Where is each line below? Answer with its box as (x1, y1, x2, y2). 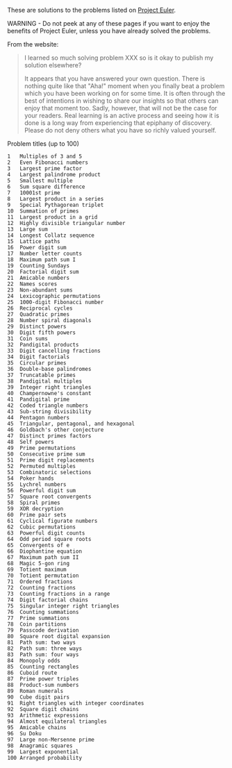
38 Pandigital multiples (7, 378, 82, 385)
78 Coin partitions (7, 621, 67, 628)
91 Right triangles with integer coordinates (7, 700, 144, 707)
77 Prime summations (7, 615, 70, 621)
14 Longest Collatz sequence (7, 232, 95, 239)
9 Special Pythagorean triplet (7, 201, 104, 208)
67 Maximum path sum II (7, 554, 79, 561)
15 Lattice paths (7, 238, 60, 245)
